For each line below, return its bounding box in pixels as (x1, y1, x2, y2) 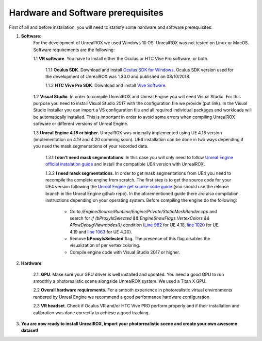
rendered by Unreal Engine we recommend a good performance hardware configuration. (33, 294, 211, 300)
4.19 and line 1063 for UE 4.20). (69, 229, 132, 234)
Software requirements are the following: (33, 47, 115, 53)
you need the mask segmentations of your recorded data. (33, 144, 148, 149)
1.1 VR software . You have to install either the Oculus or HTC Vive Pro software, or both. (33, 56, 209, 62)
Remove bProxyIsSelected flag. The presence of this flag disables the (69, 236, 211, 242)
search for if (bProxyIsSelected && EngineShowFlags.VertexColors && (69, 215, 210, 221)
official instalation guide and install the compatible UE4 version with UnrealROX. (45, 161, 205, 167)
